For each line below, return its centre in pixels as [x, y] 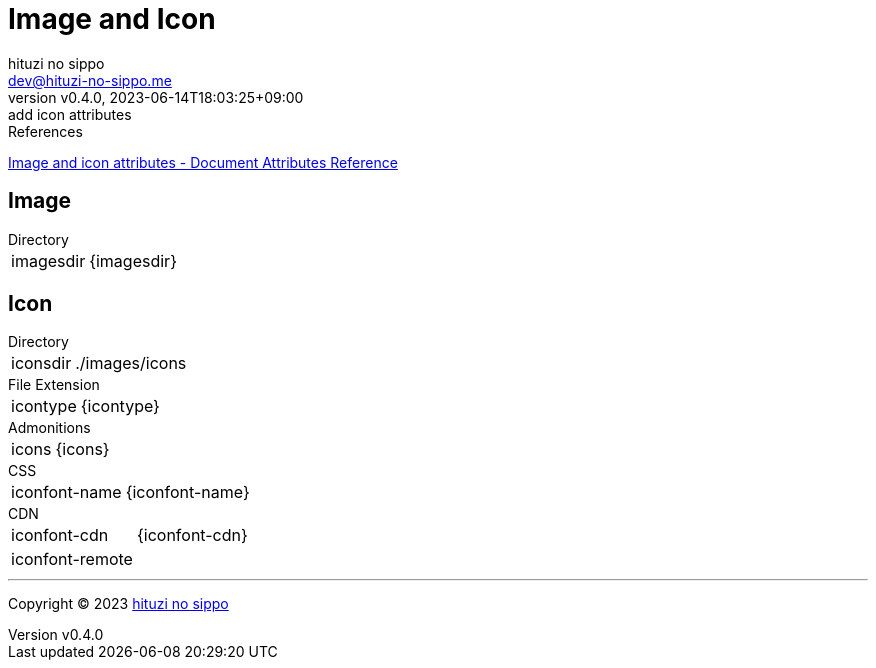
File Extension [54, 385]
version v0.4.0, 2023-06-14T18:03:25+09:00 [156, 97]
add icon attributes [70, 114]
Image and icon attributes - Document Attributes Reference [203, 162]
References [45, 131]
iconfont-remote [72, 559]
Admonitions [49, 428]
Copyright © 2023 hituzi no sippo [118, 604]
